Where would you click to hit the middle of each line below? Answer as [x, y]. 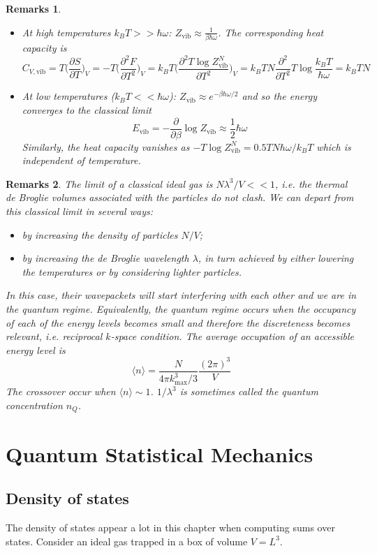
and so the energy [279, 96]
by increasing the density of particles [100, 234]
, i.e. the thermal [311, 183]
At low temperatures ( [68, 96]
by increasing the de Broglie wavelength [105, 258]
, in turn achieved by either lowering [276, 258]
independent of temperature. [81, 160]
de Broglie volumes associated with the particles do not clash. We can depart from [180, 197]
